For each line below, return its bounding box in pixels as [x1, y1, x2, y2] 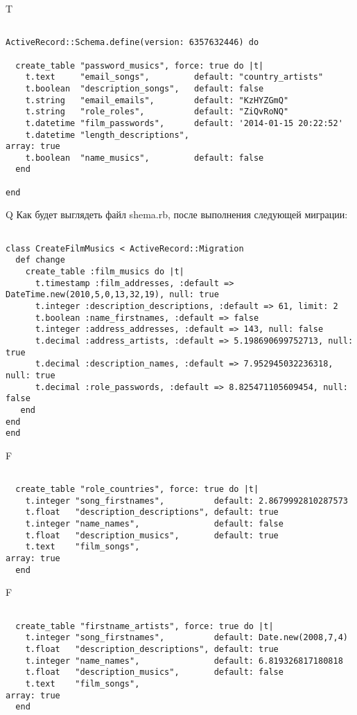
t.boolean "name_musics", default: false [25, 152, 264, 163]
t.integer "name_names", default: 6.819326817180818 [25, 655, 343, 666]
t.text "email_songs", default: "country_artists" [25, 72, 324, 82]
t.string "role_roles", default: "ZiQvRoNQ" [25, 107, 289, 117]
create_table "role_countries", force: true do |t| [15, 484, 259, 495]
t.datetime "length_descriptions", [25, 130, 189, 140]
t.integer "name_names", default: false [25, 519, 284, 529]
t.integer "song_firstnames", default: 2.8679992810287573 [25, 495, 348, 506]
